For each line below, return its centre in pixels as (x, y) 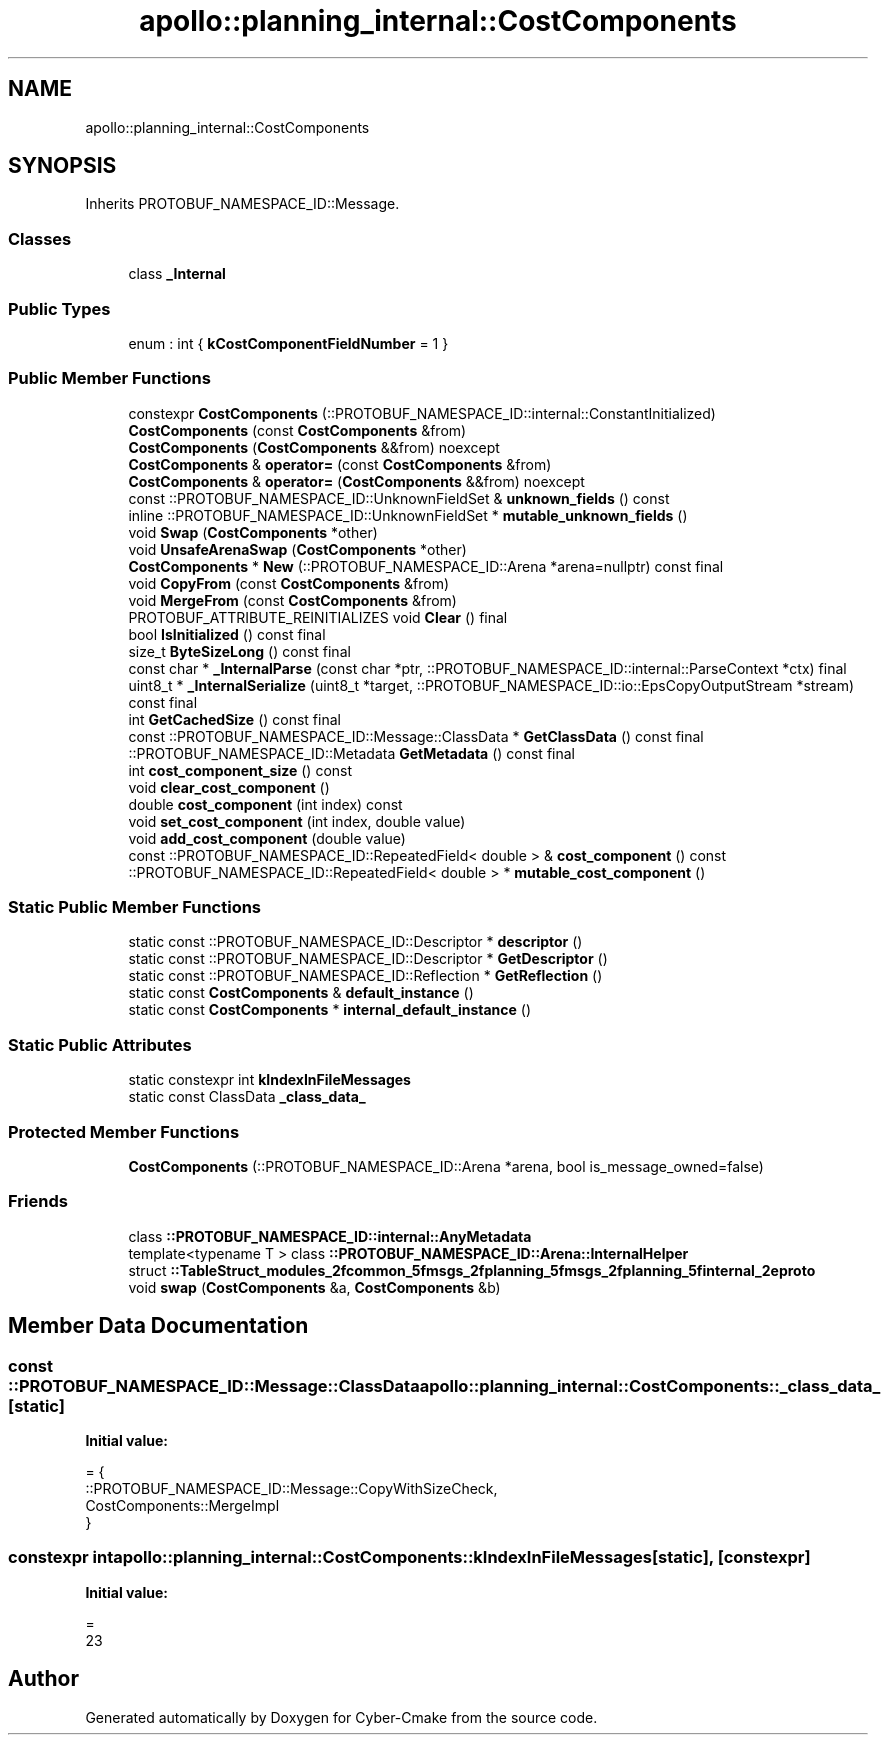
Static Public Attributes (100, 1044)
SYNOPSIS (62, 166)
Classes (40, 238)
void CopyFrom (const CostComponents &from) (289, 583)
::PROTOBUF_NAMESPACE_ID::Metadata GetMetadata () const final (351, 753)
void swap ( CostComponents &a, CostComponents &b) (314, 1287)
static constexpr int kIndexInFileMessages (269, 1080)
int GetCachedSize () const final (234, 719)
